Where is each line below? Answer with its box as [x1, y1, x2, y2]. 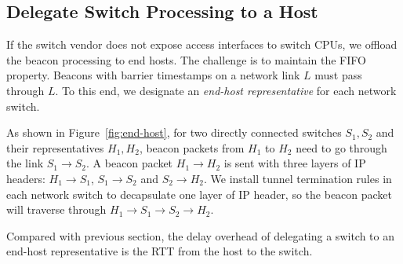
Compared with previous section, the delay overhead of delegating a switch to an [6, 227, 394, 244]
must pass [314, 67, 362, 83]
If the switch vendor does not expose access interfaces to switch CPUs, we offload [6, 36, 398, 53]
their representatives [6, 139, 104, 156]
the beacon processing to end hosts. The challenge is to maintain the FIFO [6, 51, 366, 68]
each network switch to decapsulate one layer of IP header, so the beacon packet [6, 185, 393, 202]
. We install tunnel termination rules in [204, 170, 392, 186]
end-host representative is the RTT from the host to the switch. [6, 243, 313, 259]
